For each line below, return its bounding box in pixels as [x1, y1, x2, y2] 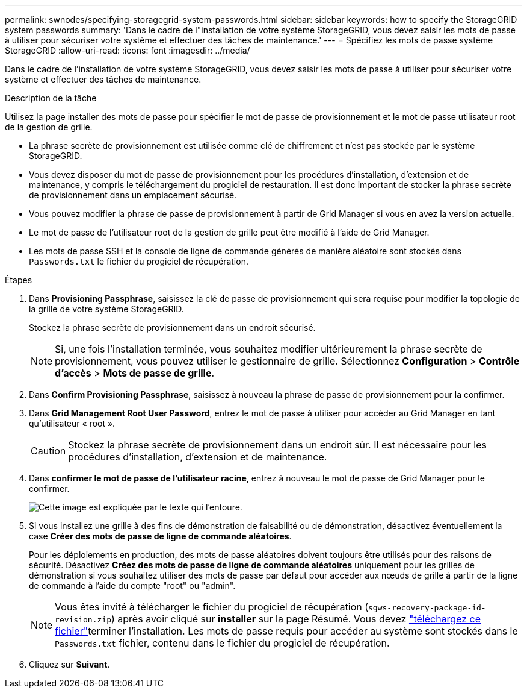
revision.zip [55, 615, 111, 624]
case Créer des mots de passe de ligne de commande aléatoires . [29, 531, 292, 541]
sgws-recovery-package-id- [368, 603, 486, 612]
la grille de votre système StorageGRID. [29, 304, 184, 314]
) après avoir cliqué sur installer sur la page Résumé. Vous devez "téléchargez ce [111, 613, 481, 625]
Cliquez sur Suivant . [29, 659, 110, 669]
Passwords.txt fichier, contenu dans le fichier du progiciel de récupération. [55, 637, 390, 649]
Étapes [5, 275, 32, 285]
